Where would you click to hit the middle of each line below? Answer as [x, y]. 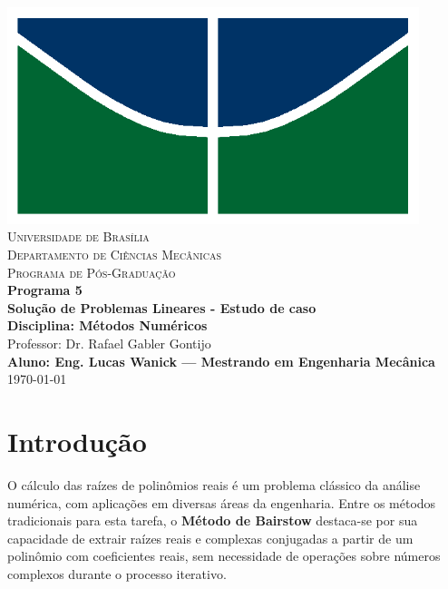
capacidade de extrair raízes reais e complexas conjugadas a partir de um [210, 538]
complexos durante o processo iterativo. [117, 573]
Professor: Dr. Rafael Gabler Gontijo [109, 344]
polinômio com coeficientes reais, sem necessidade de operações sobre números [224, 556]
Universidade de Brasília [78, 236]
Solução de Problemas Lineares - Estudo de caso [162, 307]
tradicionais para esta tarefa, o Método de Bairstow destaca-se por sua [213, 520]
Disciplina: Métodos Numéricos [107, 325]
